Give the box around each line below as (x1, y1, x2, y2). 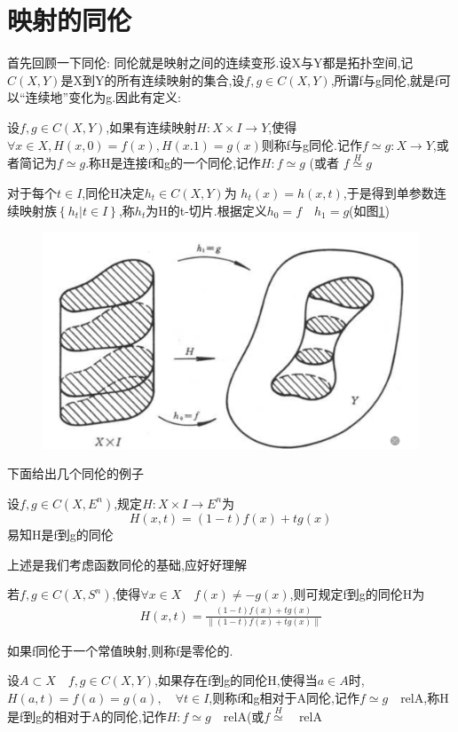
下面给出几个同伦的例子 (7, 464, 144, 483)
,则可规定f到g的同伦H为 (289, 585, 425, 603)
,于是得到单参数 (343, 183, 434, 201)
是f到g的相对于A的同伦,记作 (7, 706, 167, 725)
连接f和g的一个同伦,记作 (122, 153, 261, 172)
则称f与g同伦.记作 (261, 135, 362, 153)
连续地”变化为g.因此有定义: (25, 88, 181, 106)
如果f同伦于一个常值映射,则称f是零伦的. (7, 641, 233, 659)
